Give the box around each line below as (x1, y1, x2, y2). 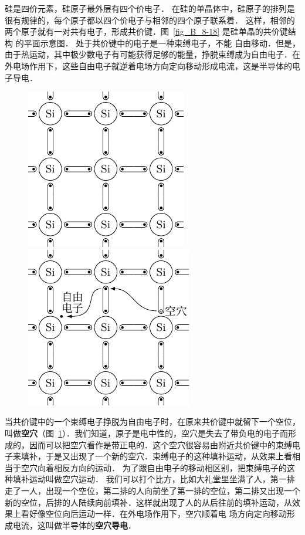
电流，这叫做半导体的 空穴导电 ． (12, 519, 136, 531)
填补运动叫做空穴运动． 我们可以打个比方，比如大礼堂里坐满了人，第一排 (12, 473, 295, 485)
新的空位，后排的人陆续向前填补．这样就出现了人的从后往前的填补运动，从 (5, 496, 292, 508)
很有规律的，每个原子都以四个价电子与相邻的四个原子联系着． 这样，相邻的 (5, 13, 295, 26)
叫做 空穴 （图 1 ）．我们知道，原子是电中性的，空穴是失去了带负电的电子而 (5, 426, 288, 439)
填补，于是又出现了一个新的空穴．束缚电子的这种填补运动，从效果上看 (21, 450, 292, 462)
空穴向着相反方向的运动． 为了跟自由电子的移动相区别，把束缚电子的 (21, 461, 287, 473)
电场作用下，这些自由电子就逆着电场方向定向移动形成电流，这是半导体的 (12, 59, 292, 72)
